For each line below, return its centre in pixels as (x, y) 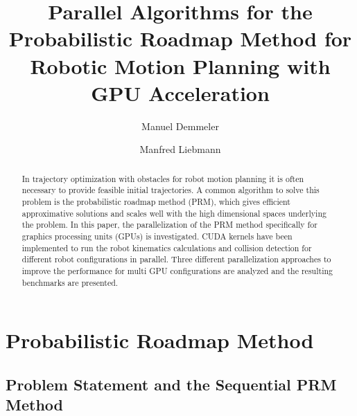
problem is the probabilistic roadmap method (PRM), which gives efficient (156, 201)
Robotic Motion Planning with (180, 65)
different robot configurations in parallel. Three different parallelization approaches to (176, 259)
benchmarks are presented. (70, 282)
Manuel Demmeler (180, 126)
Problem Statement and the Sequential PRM (171, 384)
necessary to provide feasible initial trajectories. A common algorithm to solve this (171, 190)
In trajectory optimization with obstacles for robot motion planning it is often (163, 178)
